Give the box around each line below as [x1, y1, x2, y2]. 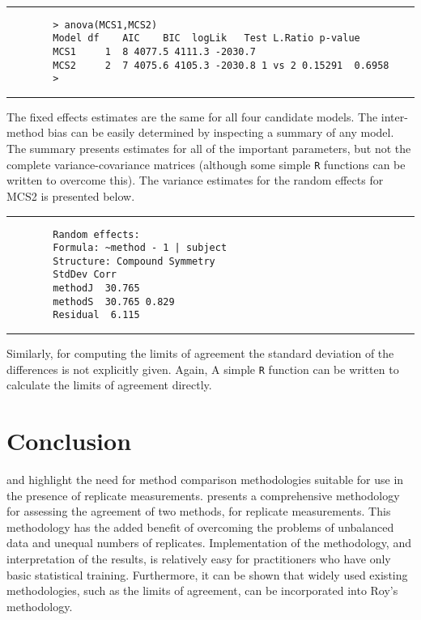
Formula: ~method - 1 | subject [53, 242, 228, 254]
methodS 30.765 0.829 [53, 295, 175, 308]
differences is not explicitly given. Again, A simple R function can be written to [6, 360, 399, 377]
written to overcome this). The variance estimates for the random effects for [6, 172, 384, 189]
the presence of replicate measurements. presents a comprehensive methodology [6, 486, 400, 503]
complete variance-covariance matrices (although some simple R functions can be [6, 155, 406, 172]
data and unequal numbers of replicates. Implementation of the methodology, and [6, 534, 411, 551]
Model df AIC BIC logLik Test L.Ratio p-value [53, 32, 360, 45]
